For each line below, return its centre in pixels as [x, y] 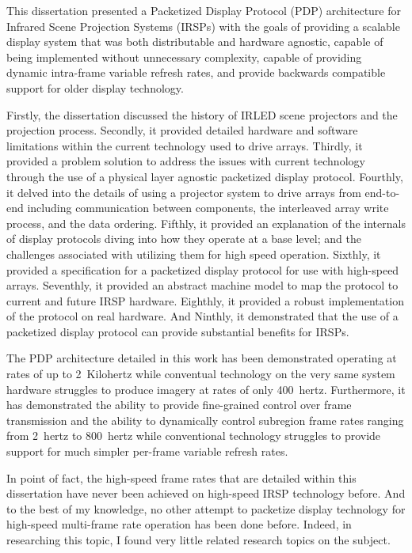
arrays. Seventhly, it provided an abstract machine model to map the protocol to [202, 285]
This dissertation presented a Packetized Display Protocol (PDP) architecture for [204, 10]
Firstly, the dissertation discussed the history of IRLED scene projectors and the [202, 114]
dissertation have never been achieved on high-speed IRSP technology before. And [206, 493]
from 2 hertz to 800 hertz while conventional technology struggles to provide [194, 436]
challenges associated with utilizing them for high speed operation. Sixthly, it [194, 254]
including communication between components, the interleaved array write [208, 208]
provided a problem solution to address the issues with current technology [186, 161]
